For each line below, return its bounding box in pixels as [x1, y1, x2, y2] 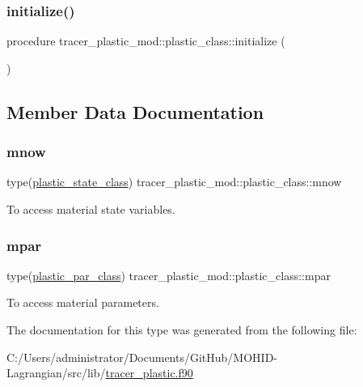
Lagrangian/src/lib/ [6, 364, 106, 381]
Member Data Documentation [6, 99, 264, 124]
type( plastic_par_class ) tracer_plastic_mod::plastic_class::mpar [6, 266, 331, 283]
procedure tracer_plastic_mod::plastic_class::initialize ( [6, 32, 285, 49]
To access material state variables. [6, 201, 175, 217]
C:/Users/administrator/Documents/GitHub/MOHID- [6, 348, 277, 365]
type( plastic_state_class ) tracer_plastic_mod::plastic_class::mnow [6, 173, 342, 190]
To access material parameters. [6, 294, 159, 311]
